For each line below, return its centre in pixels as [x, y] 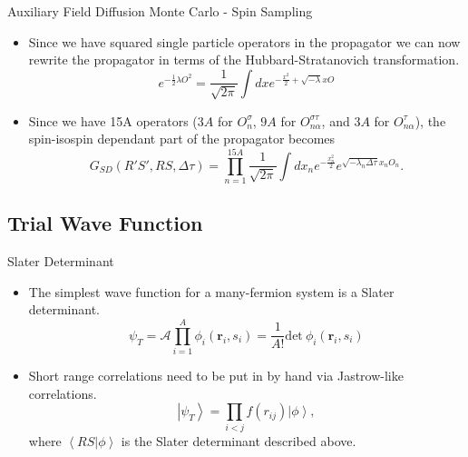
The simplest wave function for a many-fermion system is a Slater [211, 291]
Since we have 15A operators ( [113, 120]
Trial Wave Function [105, 223]
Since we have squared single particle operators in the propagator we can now [244, 41]
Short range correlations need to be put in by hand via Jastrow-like [216, 376]
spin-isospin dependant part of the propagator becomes [182, 139]
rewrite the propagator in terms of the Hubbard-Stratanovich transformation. [244, 60]
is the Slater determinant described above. [239, 440]
